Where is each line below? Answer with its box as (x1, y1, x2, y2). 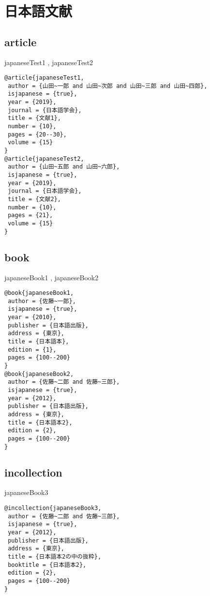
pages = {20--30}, (8, 131, 67, 138)
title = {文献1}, (8, 115, 61, 122)
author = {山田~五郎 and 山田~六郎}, (8, 163, 120, 170)
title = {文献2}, (8, 196, 61, 203)
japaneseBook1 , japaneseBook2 (4, 272, 99, 282)
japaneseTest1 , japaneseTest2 (4, 57, 93, 67)
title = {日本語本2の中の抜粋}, (8, 553, 102, 560)
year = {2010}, (8, 314, 57, 321)
